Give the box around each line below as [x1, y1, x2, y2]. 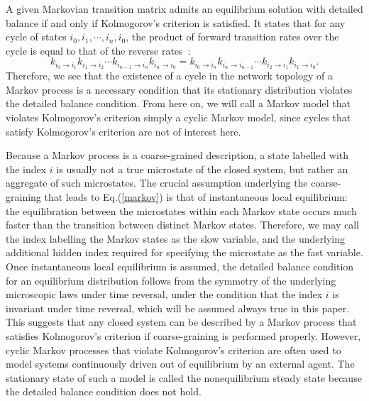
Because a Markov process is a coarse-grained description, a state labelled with [6, 148, 349, 163]
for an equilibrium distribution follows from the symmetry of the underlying [6, 273, 336, 287]
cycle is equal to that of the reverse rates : [6, 43, 191, 57]
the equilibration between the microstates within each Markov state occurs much [6, 203, 357, 218]
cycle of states [6, 29, 67, 44]
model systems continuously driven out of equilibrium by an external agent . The [6, 356, 355, 371]
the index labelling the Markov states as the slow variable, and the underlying [6, 231, 346, 246]
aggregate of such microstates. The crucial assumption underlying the [6, 175, 308, 190]
